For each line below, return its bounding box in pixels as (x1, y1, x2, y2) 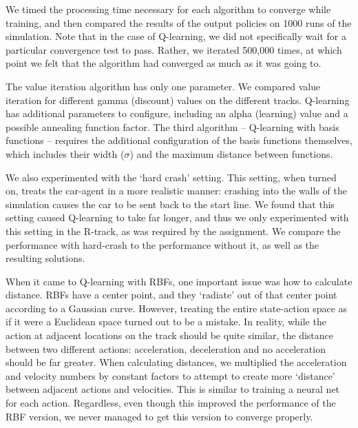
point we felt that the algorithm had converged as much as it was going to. (6, 56, 322, 70)
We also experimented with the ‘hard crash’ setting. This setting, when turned (6, 170, 337, 184)
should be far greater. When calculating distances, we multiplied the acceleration (6, 355, 347, 369)
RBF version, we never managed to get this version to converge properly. (6, 409, 313, 423)
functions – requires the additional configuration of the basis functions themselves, (6, 133, 352, 147)
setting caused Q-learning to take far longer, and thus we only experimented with (6, 210, 349, 225)
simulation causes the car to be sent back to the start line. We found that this (6, 196, 335, 211)
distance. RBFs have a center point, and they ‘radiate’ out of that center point (6, 287, 337, 302)
